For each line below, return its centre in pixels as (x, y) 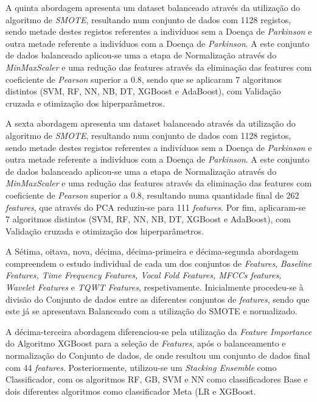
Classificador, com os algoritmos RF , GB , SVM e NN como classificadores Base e (157, 379)
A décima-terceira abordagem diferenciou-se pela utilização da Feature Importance (159, 331)
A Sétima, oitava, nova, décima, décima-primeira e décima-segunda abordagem (152, 251)
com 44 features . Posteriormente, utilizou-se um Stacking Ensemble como (141, 367)
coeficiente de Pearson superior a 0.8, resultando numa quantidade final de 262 (152, 195)
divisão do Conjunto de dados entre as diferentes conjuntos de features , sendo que (158, 299)
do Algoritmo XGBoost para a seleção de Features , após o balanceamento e (146, 343)
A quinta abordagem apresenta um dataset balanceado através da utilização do (153, 7)
